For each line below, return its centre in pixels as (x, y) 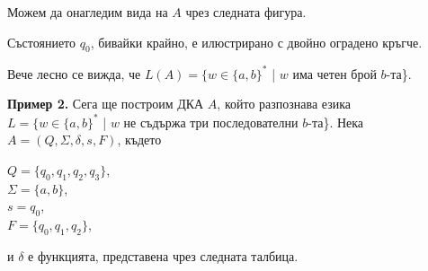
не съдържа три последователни (211, 122)
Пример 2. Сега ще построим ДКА (106, 104)
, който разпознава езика (284, 104)
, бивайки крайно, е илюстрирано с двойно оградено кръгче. (256, 42)
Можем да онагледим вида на (88, 12)
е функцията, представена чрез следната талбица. (163, 255)
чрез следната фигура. (246, 12)
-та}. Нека (336, 122)
